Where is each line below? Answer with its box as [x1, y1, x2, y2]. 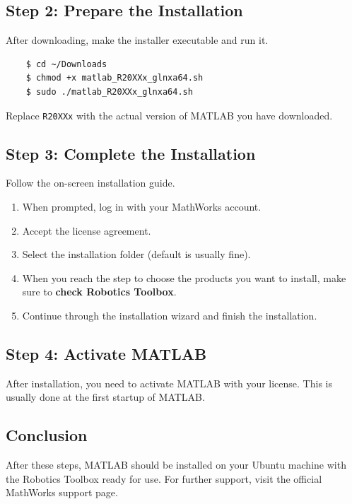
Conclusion [6, 424, 88, 446]
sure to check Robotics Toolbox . [22, 284, 177, 299]
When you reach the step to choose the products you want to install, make [22, 270, 346, 285]
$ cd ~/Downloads [25, 59, 107, 69]
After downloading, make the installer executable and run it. [6, 33, 269, 47]
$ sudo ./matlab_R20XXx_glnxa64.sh [25, 86, 193, 97]
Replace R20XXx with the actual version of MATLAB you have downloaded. [6, 107, 333, 122]
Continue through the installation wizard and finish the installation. [22, 308, 317, 322]
